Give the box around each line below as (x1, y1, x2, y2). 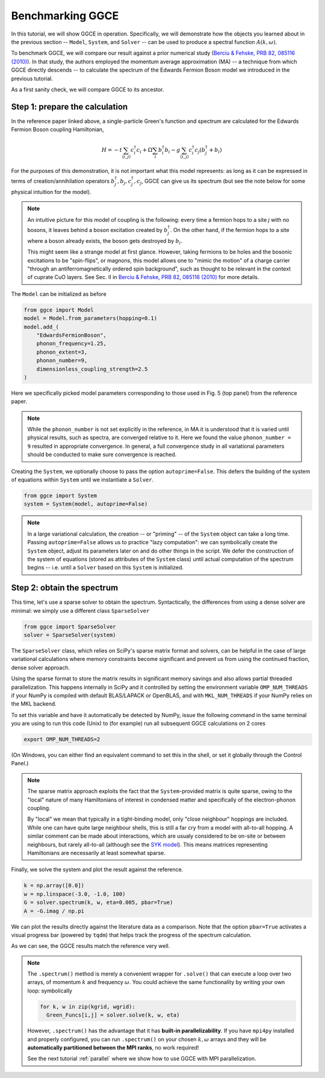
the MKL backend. (11, 700, 57, 707)
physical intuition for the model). (11, 189, 91, 196)
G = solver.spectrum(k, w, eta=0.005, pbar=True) (23, 899, 173, 906)
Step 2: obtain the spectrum (11, 583, 119, 593)
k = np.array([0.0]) (23, 882, 84, 889)
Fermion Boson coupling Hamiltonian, (11, 126, 105, 133)
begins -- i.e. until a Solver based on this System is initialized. (27, 564, 184, 571)
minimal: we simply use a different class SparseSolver (11, 607, 150, 614)
